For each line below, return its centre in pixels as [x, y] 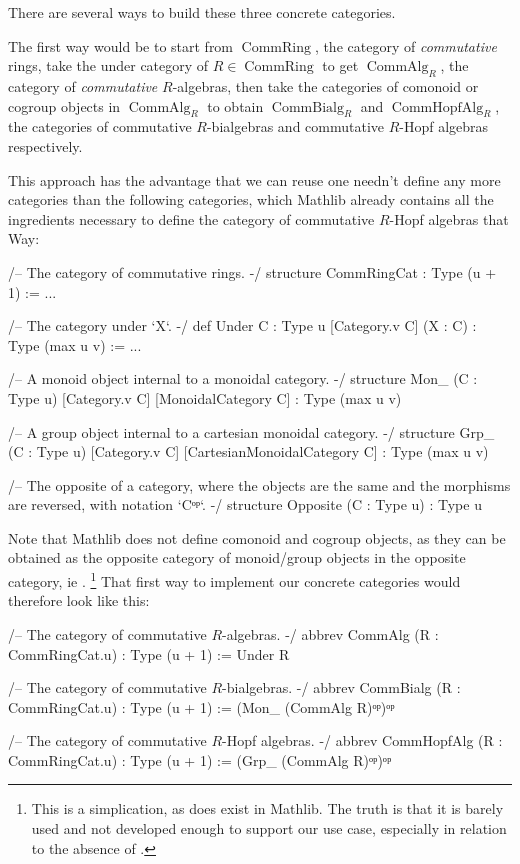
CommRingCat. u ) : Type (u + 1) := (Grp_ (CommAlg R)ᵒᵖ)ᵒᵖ [200, 759]
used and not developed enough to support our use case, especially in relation [269, 828]
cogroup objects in [64, 105]
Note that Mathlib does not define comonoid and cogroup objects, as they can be [257, 537]
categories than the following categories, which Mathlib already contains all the [251, 199]
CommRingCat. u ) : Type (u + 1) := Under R [149, 653]
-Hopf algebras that [449, 218]
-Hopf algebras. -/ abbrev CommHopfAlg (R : [362, 740]
